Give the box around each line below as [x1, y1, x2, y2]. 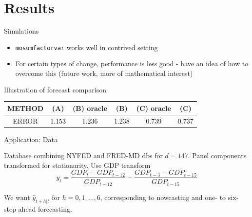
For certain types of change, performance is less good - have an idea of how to [15, 58, 249, 69]
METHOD [7, 103, 44, 113]
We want [4, 192, 30, 202]
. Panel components [188, 150, 247, 161]
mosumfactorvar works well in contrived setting [15, 42, 158, 52]
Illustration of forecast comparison [4, 84, 106, 94]
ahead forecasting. [18, 203, 72, 214]
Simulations [4, 26, 39, 36]
